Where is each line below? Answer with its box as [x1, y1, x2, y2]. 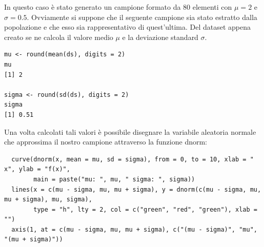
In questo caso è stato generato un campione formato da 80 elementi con [4, 2, 232, 12]
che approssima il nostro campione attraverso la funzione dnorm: [4, 136, 208, 147]
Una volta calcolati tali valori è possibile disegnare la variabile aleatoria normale [4, 126, 256, 137]
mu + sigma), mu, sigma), [4, 196, 92, 203]
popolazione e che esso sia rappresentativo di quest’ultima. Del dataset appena [4, 22, 251, 32]
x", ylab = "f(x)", [4, 166, 70, 173]
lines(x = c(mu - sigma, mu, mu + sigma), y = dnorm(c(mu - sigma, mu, [11, 186, 261, 193]
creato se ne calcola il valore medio [4, 31, 113, 42]
